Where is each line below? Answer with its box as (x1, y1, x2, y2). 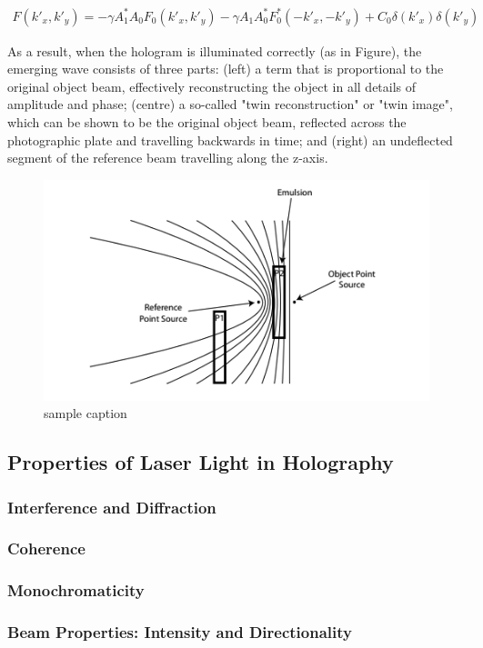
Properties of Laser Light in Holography (7, 448, 394, 476)
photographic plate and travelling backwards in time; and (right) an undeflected (7, 130, 453, 149)
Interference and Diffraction (7, 495, 216, 518)
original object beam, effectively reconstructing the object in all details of (7, 76, 417, 95)
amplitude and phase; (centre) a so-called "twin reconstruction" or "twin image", (7, 95, 453, 114)
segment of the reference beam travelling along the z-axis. (7, 148, 328, 167)
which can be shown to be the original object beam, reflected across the (7, 112, 407, 131)
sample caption (44, 404, 127, 423)
